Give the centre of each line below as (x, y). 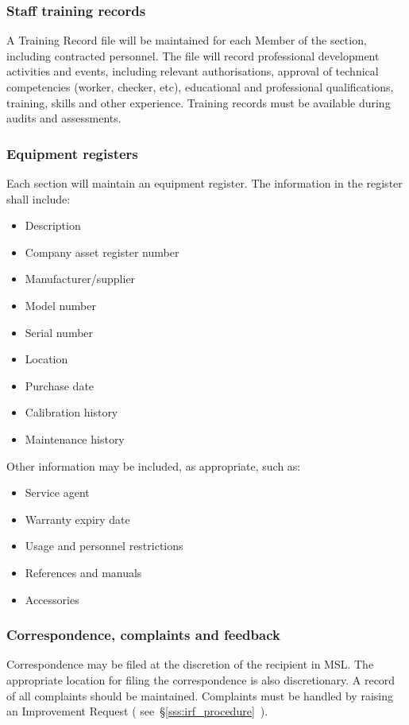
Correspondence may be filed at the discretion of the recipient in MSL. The (190, 664)
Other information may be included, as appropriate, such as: (154, 465)
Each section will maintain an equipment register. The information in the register (204, 183)
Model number (60, 305)
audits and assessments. (64, 118)
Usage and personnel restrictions (104, 546)
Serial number (59, 332)
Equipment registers (72, 153)
